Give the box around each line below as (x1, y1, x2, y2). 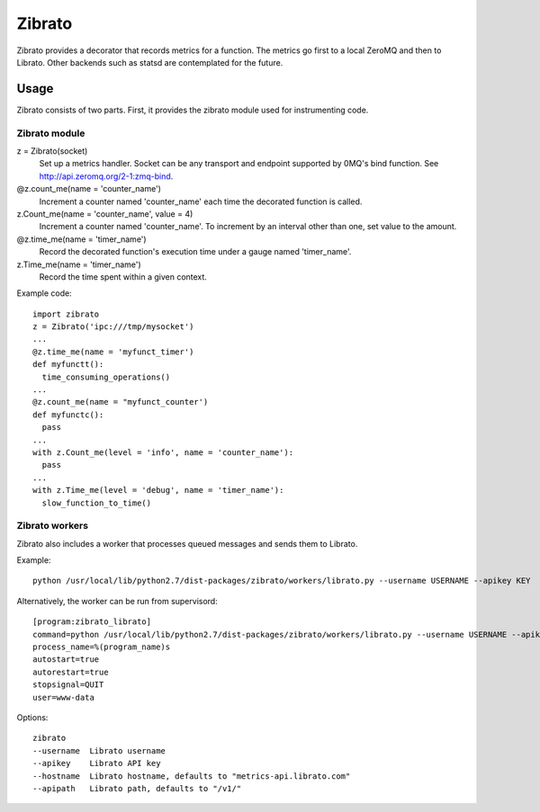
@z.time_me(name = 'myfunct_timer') (32, 346, 194, 357)
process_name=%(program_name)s (32, 642, 171, 652)
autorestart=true (32, 666, 109, 677)
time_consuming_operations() (41, 371, 171, 382)
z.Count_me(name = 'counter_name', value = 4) (16, 208, 193, 219)
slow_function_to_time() (41, 497, 152, 508)
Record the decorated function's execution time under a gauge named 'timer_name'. (39, 246, 352, 257)
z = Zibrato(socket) (16, 145, 88, 156)
